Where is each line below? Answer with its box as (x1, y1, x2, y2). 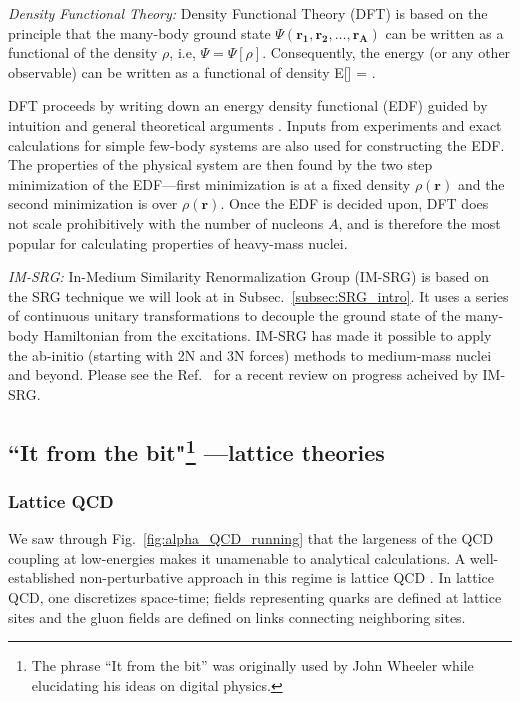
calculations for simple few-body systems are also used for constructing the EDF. (8, 134, 505, 155)
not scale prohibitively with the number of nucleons (8, 212, 324, 233)
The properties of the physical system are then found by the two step (8, 154, 433, 175)
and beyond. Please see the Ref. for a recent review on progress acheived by (8, 364, 478, 385)
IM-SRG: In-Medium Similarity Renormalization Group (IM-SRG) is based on (8, 266, 489, 287)
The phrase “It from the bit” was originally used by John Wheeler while (31, 655, 474, 676)
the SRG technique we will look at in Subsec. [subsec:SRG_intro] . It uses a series (8, 285, 509, 306)
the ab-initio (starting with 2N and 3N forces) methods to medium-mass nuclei (8, 344, 492, 365)
